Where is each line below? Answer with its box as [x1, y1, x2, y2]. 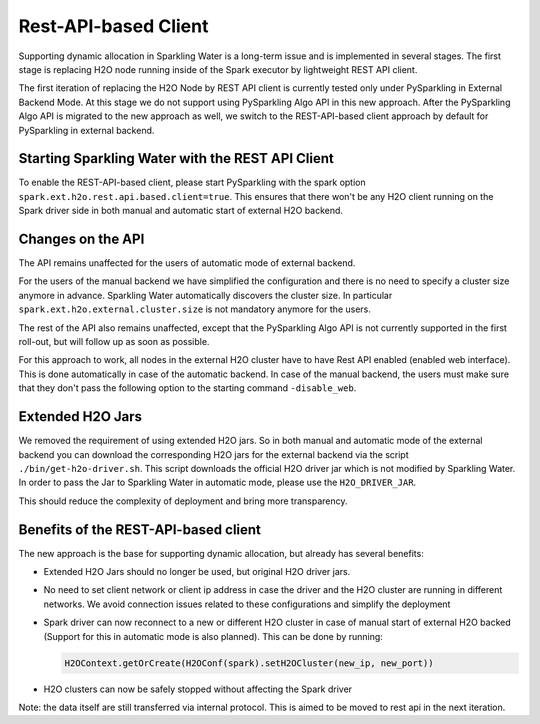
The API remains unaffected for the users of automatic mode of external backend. [18, 257, 356, 269]
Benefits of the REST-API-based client [18, 521, 262, 538]
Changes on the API [18, 231, 145, 247]
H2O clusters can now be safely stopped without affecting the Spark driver [43, 683, 353, 695]
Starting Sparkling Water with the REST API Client [18, 150, 334, 167]
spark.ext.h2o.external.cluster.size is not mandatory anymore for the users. [18, 303, 372, 315]
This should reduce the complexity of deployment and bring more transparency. [18, 495, 348, 507]
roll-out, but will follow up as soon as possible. [18, 336, 210, 348]
